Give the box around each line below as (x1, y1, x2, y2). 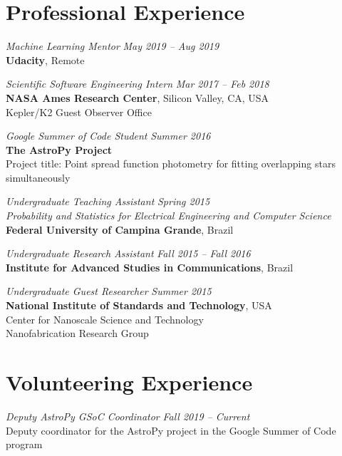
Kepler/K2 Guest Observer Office (6, 104, 152, 119)
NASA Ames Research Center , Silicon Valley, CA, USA (6, 90, 269, 105)
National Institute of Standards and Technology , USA (6, 298, 272, 313)
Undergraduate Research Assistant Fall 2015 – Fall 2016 (6, 246, 251, 261)
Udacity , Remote (6, 52, 85, 67)
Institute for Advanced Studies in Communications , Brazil (6, 259, 294, 274)
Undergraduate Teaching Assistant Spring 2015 (6, 194, 210, 209)
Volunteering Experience (6, 368, 253, 396)
